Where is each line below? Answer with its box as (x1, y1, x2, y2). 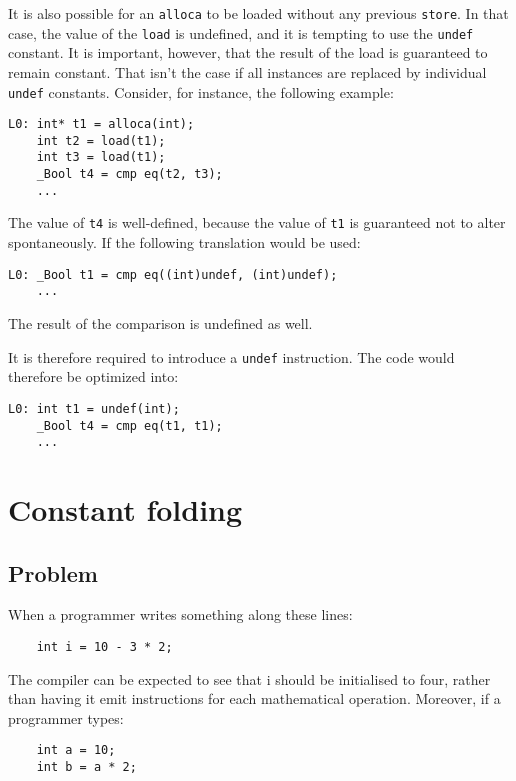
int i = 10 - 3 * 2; (36, 639, 173, 654)
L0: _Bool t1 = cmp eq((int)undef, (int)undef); (8, 267, 338, 282)
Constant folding (8, 489, 243, 529)
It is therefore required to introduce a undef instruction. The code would (8, 346, 455, 367)
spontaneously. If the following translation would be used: (8, 232, 361, 253)
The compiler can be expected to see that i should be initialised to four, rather (8, 668, 491, 689)
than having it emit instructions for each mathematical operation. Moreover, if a (8, 688, 501, 709)
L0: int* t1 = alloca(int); (8, 117, 195, 132)
